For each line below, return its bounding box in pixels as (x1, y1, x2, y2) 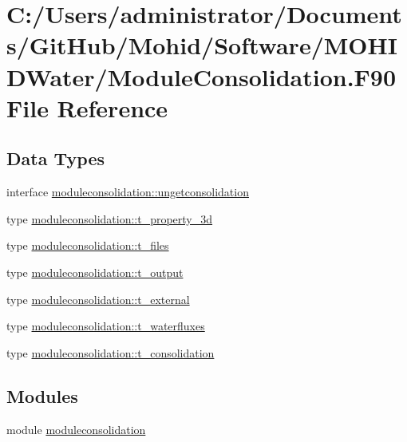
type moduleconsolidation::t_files (6, 237, 169, 254)
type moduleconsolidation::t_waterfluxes (6, 318, 205, 334)
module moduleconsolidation (6, 420, 146, 437)
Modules (6, 383, 78, 408)
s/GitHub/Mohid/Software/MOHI (6, 29, 397, 61)
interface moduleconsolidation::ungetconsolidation (6, 184, 249, 200)
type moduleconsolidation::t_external (6, 290, 190, 307)
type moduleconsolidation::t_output (6, 263, 184, 280)
